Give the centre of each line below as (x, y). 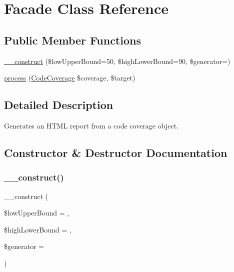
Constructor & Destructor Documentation (116, 152)
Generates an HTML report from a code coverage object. (91, 125)
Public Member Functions (72, 40)
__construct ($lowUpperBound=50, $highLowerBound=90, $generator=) (117, 61)
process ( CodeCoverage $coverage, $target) (70, 78)
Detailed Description (59, 105)
